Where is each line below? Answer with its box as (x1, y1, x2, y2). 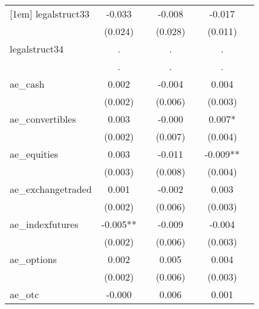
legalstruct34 (10, 42, 64, 56)
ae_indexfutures (10, 217, 79, 231)
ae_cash (10, 77, 45, 91)
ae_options (10, 252, 57, 266)
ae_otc (10, 287, 39, 301)
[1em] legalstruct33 (10, 7, 90, 21)
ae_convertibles (10, 112, 76, 126)
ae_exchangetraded (10, 182, 92, 196)
